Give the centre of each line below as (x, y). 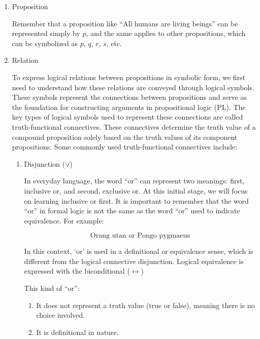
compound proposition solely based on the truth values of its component (125, 137)
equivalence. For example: (64, 220)
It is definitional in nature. (77, 332)
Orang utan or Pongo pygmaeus (140, 236)
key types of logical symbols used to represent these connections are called (127, 117)
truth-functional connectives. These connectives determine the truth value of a (134, 126)
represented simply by (46, 33)
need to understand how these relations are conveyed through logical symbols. (133, 87)
